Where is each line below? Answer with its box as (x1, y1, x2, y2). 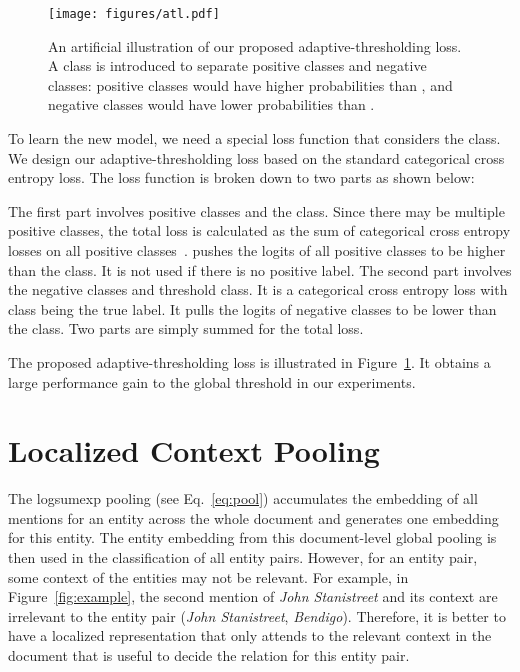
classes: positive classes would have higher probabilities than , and (48, 74, 453, 95)
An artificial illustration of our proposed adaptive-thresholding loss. (48, 35, 462, 56)
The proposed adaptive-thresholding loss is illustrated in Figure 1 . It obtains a (8, 351, 491, 372)
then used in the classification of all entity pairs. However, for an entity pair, (8, 547, 478, 568)
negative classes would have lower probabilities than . (48, 94, 375, 115)
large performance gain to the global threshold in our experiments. (8, 371, 416, 392)
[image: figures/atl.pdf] (48, 7, 220, 21)
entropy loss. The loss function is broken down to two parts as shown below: (8, 167, 475, 188)
